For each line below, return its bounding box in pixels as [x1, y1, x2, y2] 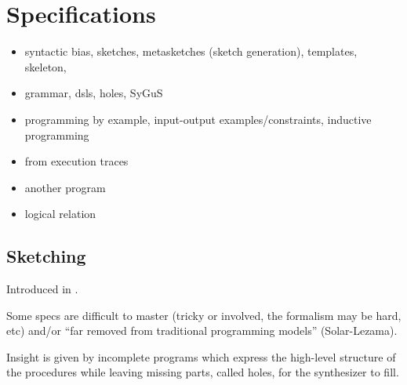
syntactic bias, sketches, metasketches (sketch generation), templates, [24, 43, 358, 60]
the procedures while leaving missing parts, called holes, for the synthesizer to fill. [6, 364, 399, 380]
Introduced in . [6, 281, 78, 297]
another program [24, 179, 106, 195]
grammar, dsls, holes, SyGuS [24, 85, 163, 101]
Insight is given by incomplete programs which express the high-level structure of [6, 348, 396, 365]
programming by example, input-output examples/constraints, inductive [24, 111, 372, 127]
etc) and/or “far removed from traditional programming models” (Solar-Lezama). [6, 322, 398, 339]
